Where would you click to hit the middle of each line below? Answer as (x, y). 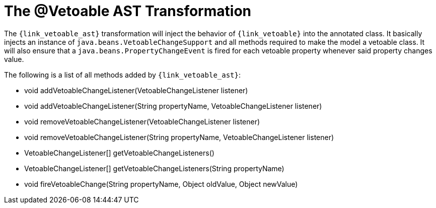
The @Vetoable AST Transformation (128, 11)
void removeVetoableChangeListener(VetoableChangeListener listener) (142, 121)
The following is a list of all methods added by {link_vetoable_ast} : (123, 75)
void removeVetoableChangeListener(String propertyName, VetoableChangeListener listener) (179, 137)
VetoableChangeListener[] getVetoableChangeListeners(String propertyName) (154, 168)
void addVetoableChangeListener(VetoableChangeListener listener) (136, 90)
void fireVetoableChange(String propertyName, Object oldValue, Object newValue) (161, 184)
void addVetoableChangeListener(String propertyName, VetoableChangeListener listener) (173, 106)
